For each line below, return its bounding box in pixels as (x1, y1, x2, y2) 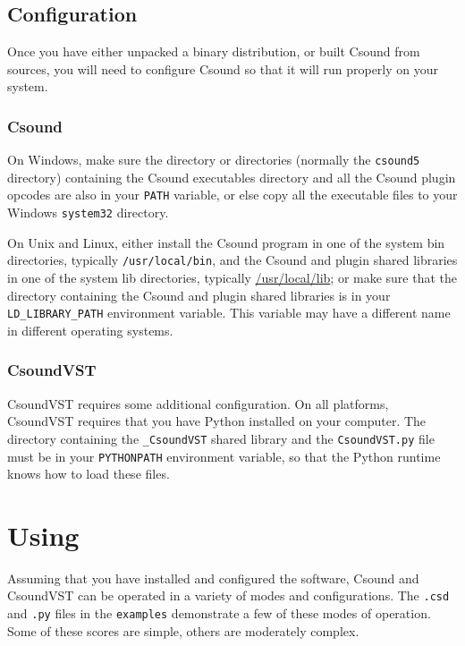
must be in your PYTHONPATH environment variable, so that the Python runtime (7, 446, 441, 465)
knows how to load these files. (7, 464, 170, 483)
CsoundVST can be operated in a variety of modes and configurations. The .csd (7, 586, 450, 605)
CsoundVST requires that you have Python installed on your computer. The (7, 412, 427, 430)
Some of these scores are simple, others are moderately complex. (7, 621, 359, 640)
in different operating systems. (7, 320, 173, 339)
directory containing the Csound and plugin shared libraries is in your (7, 285, 391, 304)
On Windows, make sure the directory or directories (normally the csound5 (7, 150, 420, 169)
